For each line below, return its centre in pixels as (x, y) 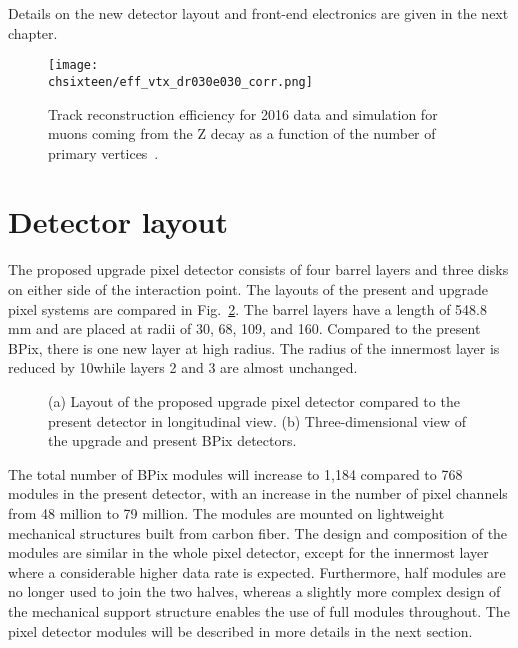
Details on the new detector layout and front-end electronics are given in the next (258, 13)
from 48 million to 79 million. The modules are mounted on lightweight (226, 512)
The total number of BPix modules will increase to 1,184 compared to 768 (235, 473)
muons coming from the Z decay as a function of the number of (242, 133)
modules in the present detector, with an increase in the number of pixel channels (258, 493)
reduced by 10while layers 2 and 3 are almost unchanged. (183, 367)
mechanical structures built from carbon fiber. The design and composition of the (258, 532)
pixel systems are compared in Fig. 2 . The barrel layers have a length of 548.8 (248, 308)
